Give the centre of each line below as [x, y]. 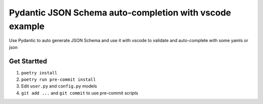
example [27, 26]
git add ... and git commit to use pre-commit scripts [80, 93]
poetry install [39, 73]
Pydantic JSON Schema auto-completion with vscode [120, 13]
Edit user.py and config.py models [59, 86]
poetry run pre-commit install [58, 80]
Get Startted [28, 61]
